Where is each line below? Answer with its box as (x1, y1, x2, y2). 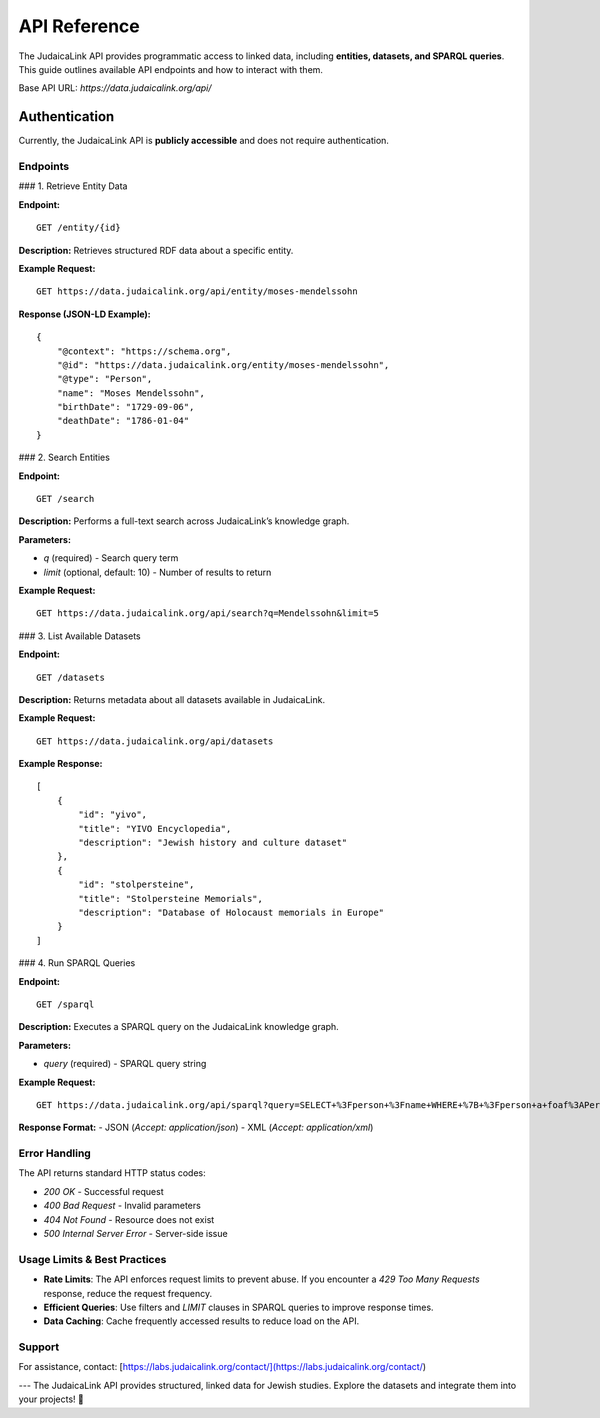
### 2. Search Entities (18, 451, 110, 464)
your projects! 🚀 (18, 1393, 85, 1405)
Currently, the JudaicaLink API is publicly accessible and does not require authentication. (18, 135, 390, 147)
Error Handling (18, 1146, 92, 1160)
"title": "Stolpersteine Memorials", (78, 893, 264, 904)
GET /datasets (36, 671, 105, 683)
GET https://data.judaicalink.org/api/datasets (36, 735, 274, 747)
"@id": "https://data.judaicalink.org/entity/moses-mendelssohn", (56, 359, 390, 370)
